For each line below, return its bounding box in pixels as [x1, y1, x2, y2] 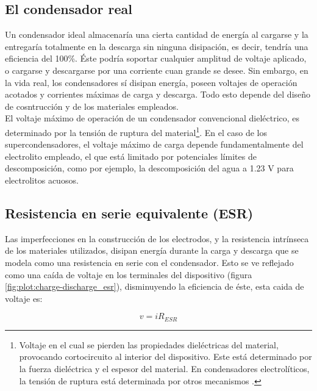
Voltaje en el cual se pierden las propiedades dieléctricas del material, [19, 338, 279, 351]
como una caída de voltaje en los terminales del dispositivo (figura [5, 268, 252, 281]
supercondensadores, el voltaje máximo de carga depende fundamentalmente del [5, 138, 304, 151]
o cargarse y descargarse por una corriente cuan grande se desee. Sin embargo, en [5, 63, 308, 76]
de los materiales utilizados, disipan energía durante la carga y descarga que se [5, 244, 299, 257]
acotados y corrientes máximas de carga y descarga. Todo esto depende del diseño [5, 88, 311, 101]
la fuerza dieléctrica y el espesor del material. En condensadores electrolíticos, [19, 362, 310, 375]
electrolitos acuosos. [5, 173, 79, 186]
